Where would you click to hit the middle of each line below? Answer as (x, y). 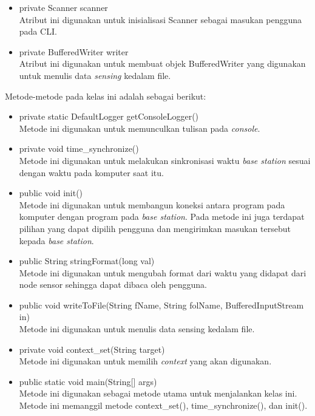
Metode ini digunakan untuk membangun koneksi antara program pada (152, 204)
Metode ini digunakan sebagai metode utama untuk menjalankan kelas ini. (158, 393)
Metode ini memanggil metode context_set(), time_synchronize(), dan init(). (163, 405)
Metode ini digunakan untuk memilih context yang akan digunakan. (145, 361)
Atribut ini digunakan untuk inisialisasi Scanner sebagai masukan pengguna (161, 19)
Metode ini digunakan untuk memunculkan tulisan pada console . (140, 128)
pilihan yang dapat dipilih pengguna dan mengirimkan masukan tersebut (155, 228)
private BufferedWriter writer (74, 51)
